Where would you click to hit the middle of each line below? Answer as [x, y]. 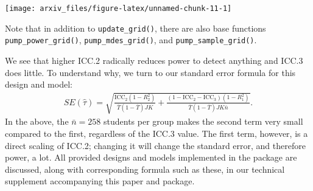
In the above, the [37, 121]
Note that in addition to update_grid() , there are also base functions [135, 28]
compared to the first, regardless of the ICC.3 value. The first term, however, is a [156, 133]
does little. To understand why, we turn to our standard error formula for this [150, 72]
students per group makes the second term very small [203, 121]
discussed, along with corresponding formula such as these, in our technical [145, 169]
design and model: [39, 84]
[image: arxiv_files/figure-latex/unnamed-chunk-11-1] [118, 9]
